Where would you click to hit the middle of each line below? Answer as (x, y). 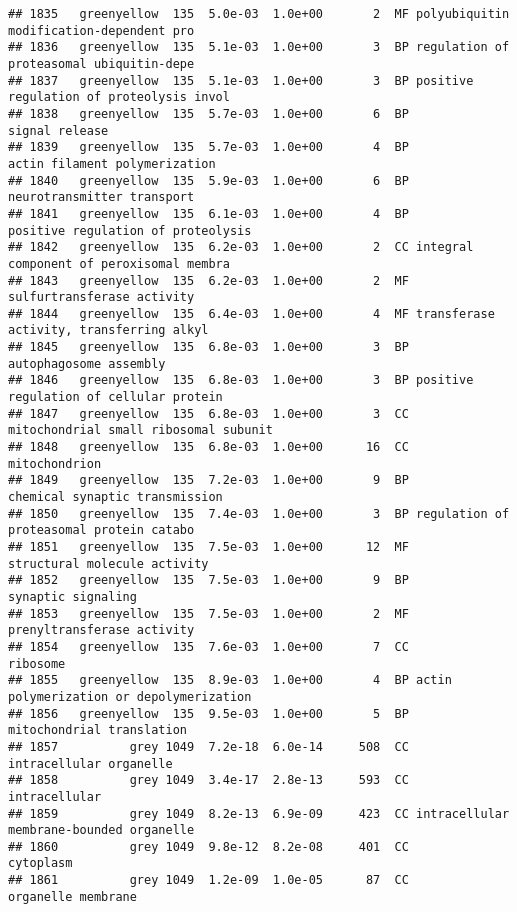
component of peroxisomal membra (119, 263)
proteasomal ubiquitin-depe (101, 63)
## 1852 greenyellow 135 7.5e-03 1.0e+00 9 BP (208, 580)
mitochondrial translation (97, 730)
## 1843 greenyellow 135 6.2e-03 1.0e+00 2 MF (208, 280)
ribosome (37, 663)
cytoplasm (40, 863)
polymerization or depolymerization (130, 696)
